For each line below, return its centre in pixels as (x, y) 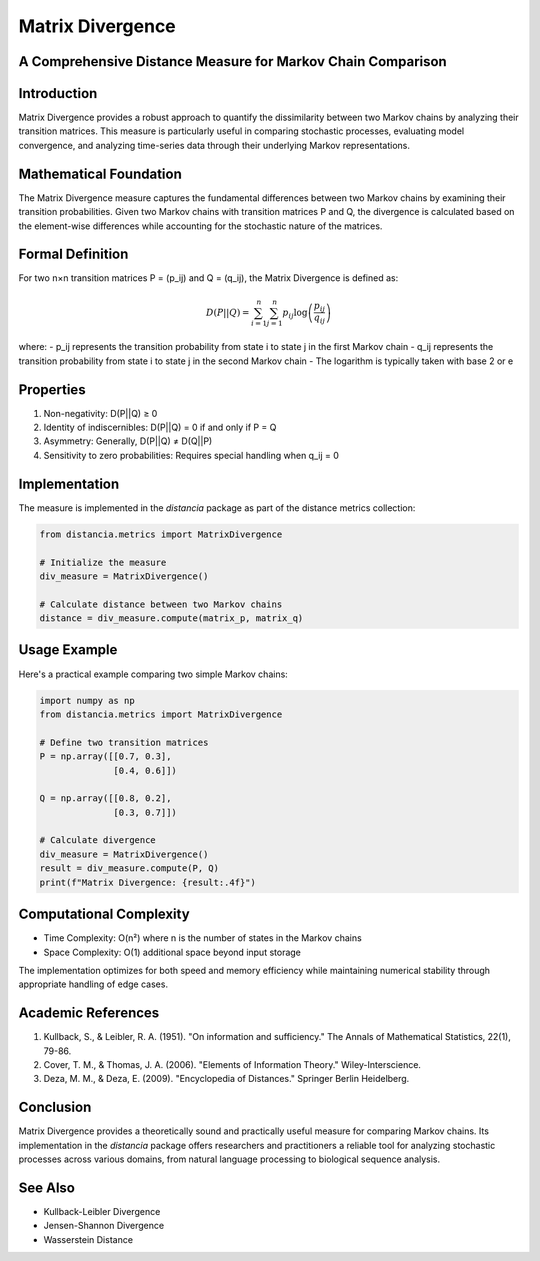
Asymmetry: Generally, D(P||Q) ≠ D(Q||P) (128, 441)
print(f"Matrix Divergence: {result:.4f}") (148, 882)
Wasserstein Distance (88, 1239)
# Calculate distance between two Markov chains (161, 604)
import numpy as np (87, 700)
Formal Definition (73, 254)
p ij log (295, 313)
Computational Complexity (104, 914)
